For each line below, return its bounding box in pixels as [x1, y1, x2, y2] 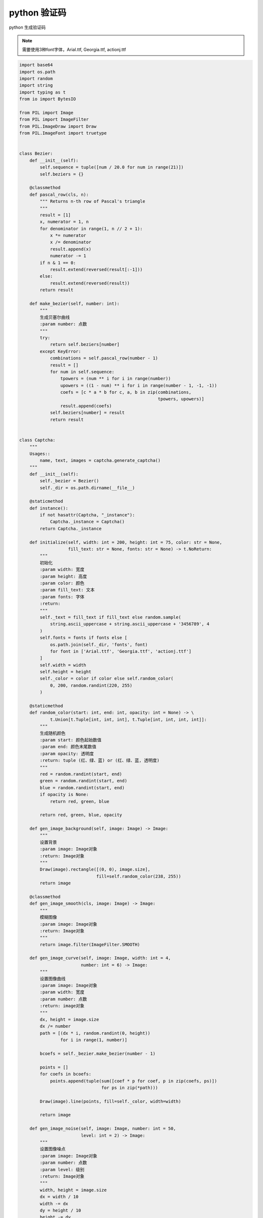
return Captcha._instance [39, 526, 102, 531]
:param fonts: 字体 [39, 594, 85, 599]
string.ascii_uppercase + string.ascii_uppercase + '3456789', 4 [50, 621, 209, 627]
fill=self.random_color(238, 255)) [96, 874, 181, 879]
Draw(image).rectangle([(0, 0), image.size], [39, 867, 150, 872]
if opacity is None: [39, 792, 89, 798]
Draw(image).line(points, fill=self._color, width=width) [39, 1099, 181, 1104]
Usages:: [29, 451, 51, 457]
